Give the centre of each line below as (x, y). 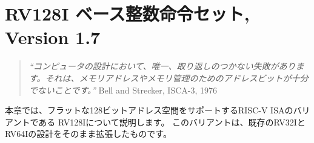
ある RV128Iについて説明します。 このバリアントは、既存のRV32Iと (172, 122)
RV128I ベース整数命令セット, (127, 14)
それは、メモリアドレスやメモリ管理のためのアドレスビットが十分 (177, 78)
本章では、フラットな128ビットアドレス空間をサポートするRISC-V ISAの (149, 110)
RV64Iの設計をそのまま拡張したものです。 (88, 134)
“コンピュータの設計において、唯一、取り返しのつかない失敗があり (162, 66)
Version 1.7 (53, 37)
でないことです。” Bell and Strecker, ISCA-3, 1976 (123, 90)
